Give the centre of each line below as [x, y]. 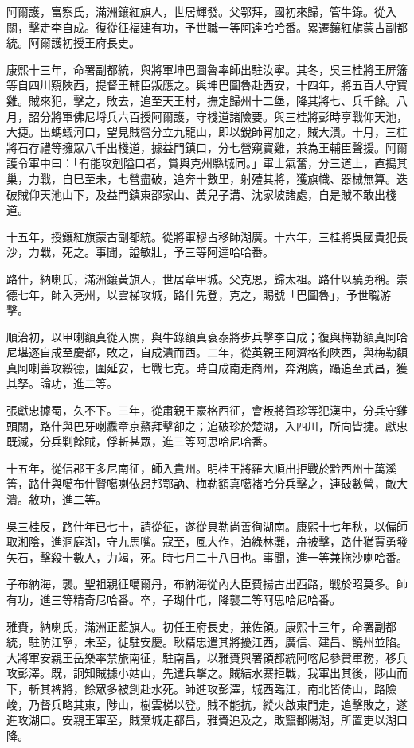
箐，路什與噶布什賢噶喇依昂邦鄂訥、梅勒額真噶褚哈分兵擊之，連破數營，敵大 [207, 483]
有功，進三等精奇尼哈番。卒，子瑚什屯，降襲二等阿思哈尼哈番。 [174, 599]
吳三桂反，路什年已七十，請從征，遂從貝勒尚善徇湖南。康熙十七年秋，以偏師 [207, 526]
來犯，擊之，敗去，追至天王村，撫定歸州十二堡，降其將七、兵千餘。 [218, 100]
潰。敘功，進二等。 [57, 499]
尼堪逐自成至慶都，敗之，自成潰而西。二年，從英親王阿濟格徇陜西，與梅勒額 [207, 352]
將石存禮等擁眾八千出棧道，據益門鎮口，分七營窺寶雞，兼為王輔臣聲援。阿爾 [207, 147]
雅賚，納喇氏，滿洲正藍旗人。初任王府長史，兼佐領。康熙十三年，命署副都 [201, 626]
